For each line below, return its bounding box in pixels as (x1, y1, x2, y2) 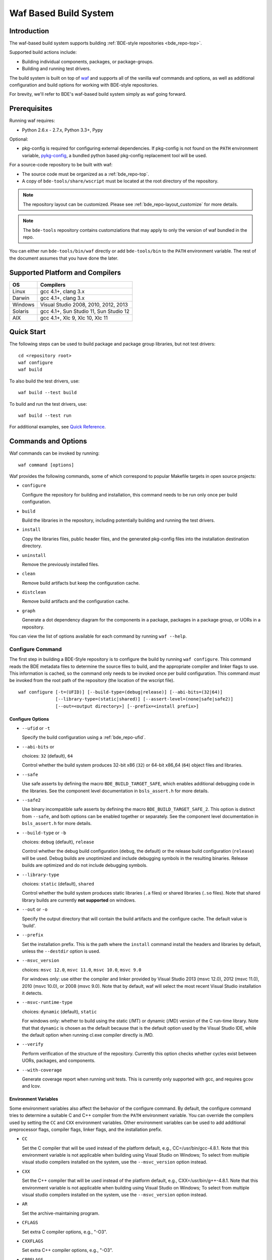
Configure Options (9, 716, 49, 722)
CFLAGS (22, 1220, 38, 1226)
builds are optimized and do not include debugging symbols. (22, 862, 148, 868)
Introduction (9, 27, 49, 35)
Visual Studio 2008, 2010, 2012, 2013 (40, 301, 128, 308)
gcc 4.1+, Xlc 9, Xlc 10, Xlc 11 (40, 314, 108, 321)
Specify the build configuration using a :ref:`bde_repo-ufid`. (22, 734, 146, 740)
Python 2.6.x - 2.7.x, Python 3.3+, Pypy (22, 127, 103, 133)
